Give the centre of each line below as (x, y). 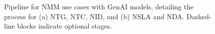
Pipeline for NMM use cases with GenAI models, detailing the (99, 6)
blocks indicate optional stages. (64, 26)
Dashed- (199, 16)
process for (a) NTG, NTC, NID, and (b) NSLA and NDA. (94, 16)
